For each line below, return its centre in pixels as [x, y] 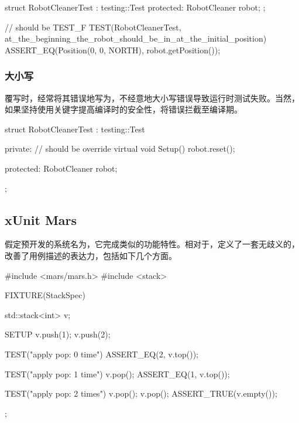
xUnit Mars [41, 219]
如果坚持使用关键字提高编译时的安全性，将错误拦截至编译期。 [123, 109]
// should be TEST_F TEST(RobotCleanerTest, [93, 27]
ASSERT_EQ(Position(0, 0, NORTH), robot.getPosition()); [113, 50]
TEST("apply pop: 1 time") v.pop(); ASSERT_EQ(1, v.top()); [117, 373]
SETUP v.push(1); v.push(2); [58, 334]
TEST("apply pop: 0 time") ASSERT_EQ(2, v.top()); [102, 354]
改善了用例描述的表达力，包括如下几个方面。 [91, 255]
